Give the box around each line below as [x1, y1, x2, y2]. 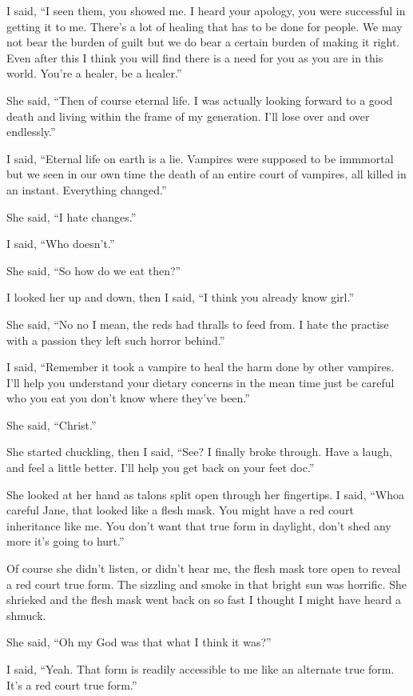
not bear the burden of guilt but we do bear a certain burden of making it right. [6, 34, 400, 50]
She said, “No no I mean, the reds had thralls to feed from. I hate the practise [6, 315, 389, 332]
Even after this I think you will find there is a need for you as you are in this [6, 49, 383, 66]
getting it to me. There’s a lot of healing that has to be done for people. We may [6, 18, 403, 34]
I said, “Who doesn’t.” [6, 235, 115, 252]
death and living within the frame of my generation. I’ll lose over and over [6, 107, 370, 124]
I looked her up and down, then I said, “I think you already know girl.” [6, 289, 355, 306]
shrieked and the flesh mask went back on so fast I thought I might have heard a [6, 591, 401, 608]
